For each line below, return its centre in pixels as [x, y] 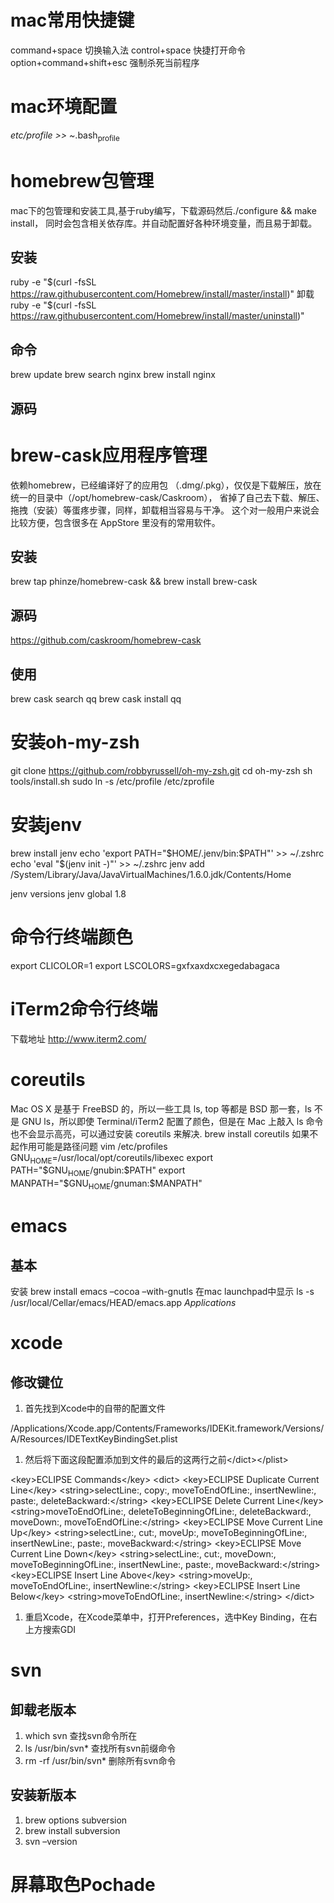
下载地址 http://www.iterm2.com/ [78, 1038]
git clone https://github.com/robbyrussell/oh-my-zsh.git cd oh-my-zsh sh [161, 770]
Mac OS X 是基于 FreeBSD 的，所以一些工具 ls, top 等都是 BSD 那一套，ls [161, 1108]
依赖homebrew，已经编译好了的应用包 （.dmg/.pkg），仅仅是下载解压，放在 [166, 485]
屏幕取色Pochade [83, 1885]
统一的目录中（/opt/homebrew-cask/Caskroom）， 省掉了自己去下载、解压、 [167, 497]
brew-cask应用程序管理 [109, 455]
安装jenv [46, 825]
